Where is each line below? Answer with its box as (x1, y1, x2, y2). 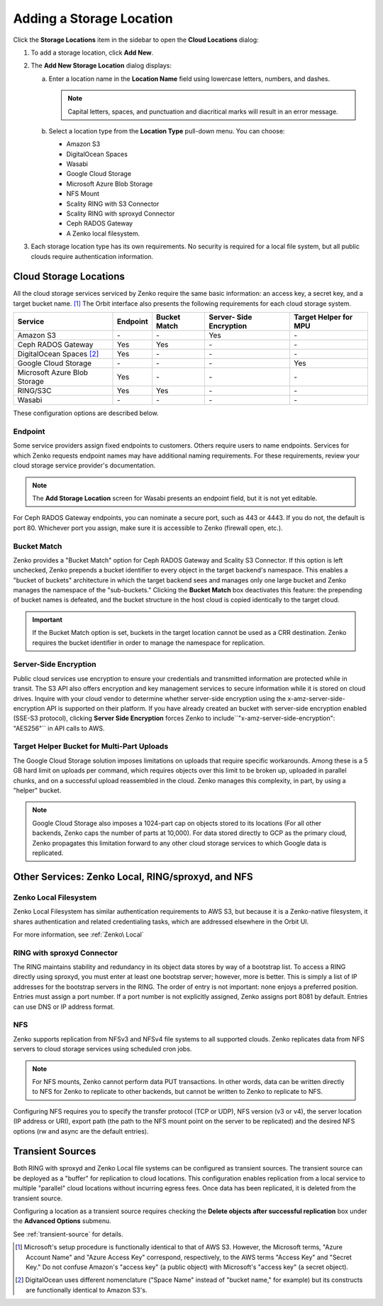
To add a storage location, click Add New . (30, 48, 154, 57)
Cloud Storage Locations (13, 270, 126, 283)
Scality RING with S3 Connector (66, 199, 160, 208)
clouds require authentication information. (30, 252, 154, 260)
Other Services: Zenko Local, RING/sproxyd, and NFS (13, 870, 253, 882)
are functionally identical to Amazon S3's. (26, 1285, 148, 1294)
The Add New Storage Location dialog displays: (30, 61, 172, 70)
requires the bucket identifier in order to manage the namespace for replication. (32, 638, 265, 647)
